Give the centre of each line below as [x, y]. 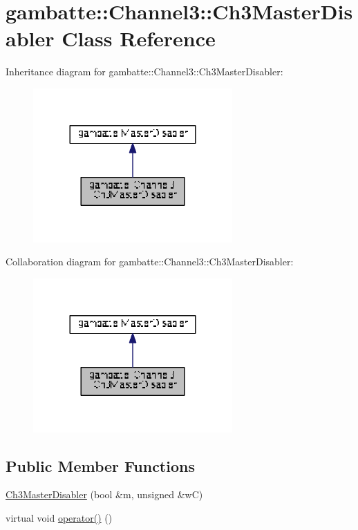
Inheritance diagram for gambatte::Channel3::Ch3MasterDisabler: [144, 72]
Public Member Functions [100, 465]
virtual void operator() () [59, 517]
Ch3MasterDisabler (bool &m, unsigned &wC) [104, 494]
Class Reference [139, 38]
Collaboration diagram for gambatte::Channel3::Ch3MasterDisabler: [150, 262]
